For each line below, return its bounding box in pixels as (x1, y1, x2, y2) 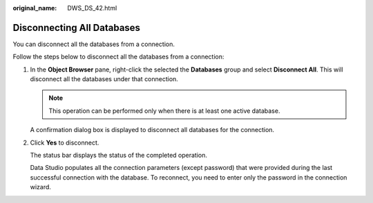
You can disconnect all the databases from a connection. (12, 40, 175, 48)
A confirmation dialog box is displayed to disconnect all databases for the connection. (30, 126, 275, 134)
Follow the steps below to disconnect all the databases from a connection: (12, 52, 224, 61)
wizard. (30, 183, 52, 191)
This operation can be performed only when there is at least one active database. (48, 107, 280, 115)
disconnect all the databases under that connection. (30, 75, 179, 83)
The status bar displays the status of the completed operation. (30, 151, 207, 160)
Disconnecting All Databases (12, 21, 141, 34)
